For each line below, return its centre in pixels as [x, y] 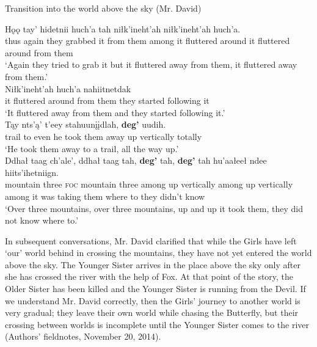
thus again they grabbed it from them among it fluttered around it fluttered [148, 41]
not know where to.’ [42, 220]
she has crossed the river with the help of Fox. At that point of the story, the [149, 276]
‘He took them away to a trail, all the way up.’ [92, 148]
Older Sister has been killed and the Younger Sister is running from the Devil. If [155, 289]
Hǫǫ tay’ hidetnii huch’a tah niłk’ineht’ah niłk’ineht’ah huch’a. [123, 28]
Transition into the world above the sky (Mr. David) [103, 8]
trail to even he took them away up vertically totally [104, 136]
